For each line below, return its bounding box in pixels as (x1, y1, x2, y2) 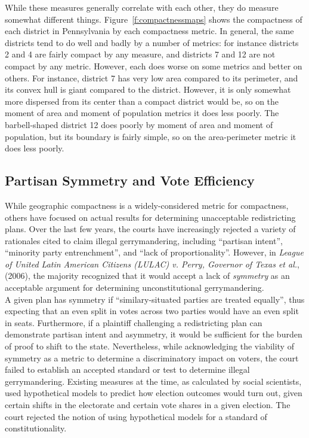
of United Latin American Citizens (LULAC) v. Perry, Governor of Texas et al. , (5, 257, 299, 270)
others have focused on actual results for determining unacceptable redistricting (5, 211, 296, 223)
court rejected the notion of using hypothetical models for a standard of (5, 410, 267, 422)
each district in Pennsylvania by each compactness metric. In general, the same (5, 25, 294, 37)
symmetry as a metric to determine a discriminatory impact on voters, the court (5, 351, 299, 364)
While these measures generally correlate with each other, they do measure (5, 1, 279, 13)
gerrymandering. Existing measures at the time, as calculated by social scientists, (5, 375, 302, 387)
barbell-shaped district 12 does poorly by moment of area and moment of (5, 118, 273, 130)
